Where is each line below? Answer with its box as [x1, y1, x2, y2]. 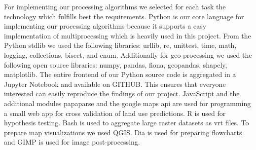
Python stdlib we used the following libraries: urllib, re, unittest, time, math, [4, 40, 237, 50]
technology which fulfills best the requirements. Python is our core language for [4, 11, 244, 21]
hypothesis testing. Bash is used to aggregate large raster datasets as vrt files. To [4, 117, 249, 128]
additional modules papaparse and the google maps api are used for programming [4, 98, 251, 108]
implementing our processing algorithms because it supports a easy [4, 21, 207, 31]
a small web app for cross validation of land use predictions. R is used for [4, 108, 226, 118]
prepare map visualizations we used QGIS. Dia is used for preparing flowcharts [4, 127, 242, 137]
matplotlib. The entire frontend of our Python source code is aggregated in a [4, 69, 236, 79]
